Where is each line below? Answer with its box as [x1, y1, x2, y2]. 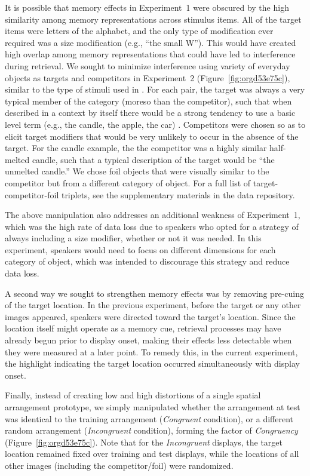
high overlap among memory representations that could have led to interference [5, 48, 296, 60]
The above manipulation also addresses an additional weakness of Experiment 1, [5, 208, 300, 221]
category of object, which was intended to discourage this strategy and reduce [5, 255, 290, 268]
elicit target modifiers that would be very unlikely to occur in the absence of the [5, 130, 299, 142]
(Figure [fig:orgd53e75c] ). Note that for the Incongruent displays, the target [5, 435, 283, 448]
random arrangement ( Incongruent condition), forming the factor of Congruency [5, 424, 298, 437]
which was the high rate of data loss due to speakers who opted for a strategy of [5, 220, 299, 232]
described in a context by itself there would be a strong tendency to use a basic [5, 106, 296, 119]
